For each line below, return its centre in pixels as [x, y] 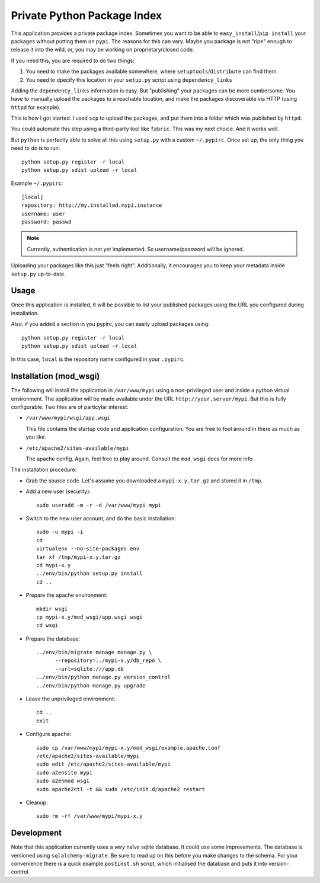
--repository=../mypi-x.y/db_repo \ [108, 660]
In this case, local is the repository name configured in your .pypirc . [98, 359]
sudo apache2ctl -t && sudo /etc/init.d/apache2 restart [121, 789]
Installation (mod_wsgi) [55, 376]
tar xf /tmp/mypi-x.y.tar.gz [79, 557]
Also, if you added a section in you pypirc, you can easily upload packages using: [110, 324]
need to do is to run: [36, 148]
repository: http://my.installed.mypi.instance [92, 205]
